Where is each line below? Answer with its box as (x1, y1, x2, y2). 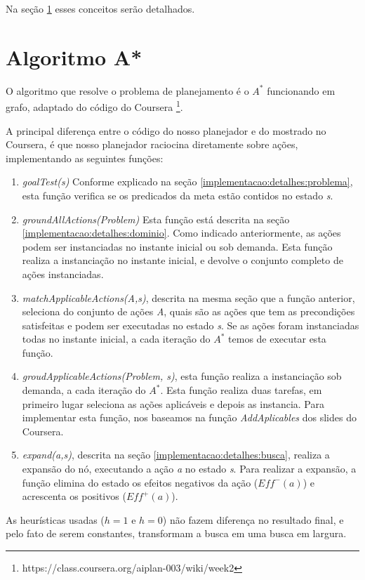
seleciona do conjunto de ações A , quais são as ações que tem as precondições (22, 304, 355, 319)
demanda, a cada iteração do (22, 383, 146, 397)
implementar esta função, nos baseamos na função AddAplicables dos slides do (22, 410, 357, 425)
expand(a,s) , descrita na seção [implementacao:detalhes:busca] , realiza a (22, 447, 330, 462)
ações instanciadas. (22, 266, 104, 281)
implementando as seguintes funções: (6, 150, 164, 165)
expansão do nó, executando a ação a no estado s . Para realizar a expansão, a (22, 461, 357, 476)
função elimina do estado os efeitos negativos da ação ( (22, 475, 258, 489)
